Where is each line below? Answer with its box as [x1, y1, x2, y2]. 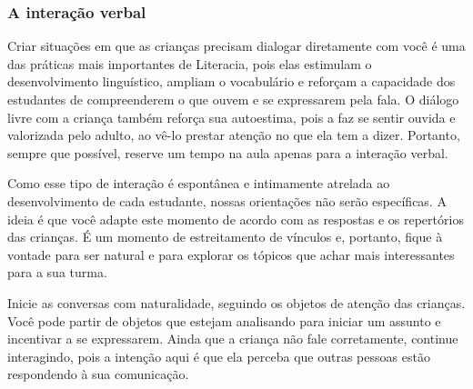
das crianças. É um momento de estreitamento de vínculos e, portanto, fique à [7, 227, 443, 246]
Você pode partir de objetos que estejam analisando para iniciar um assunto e [7, 311, 441, 330]
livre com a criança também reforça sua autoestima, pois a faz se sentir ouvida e [7, 107, 456, 126]
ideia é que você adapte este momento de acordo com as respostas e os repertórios [7, 209, 464, 228]
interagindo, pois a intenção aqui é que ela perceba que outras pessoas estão [7, 346, 430, 365]
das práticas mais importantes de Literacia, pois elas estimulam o [7, 54, 372, 73]
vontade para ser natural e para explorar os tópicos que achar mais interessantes [7, 244, 455, 264]
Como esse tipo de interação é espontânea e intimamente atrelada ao [7, 174, 390, 193]
